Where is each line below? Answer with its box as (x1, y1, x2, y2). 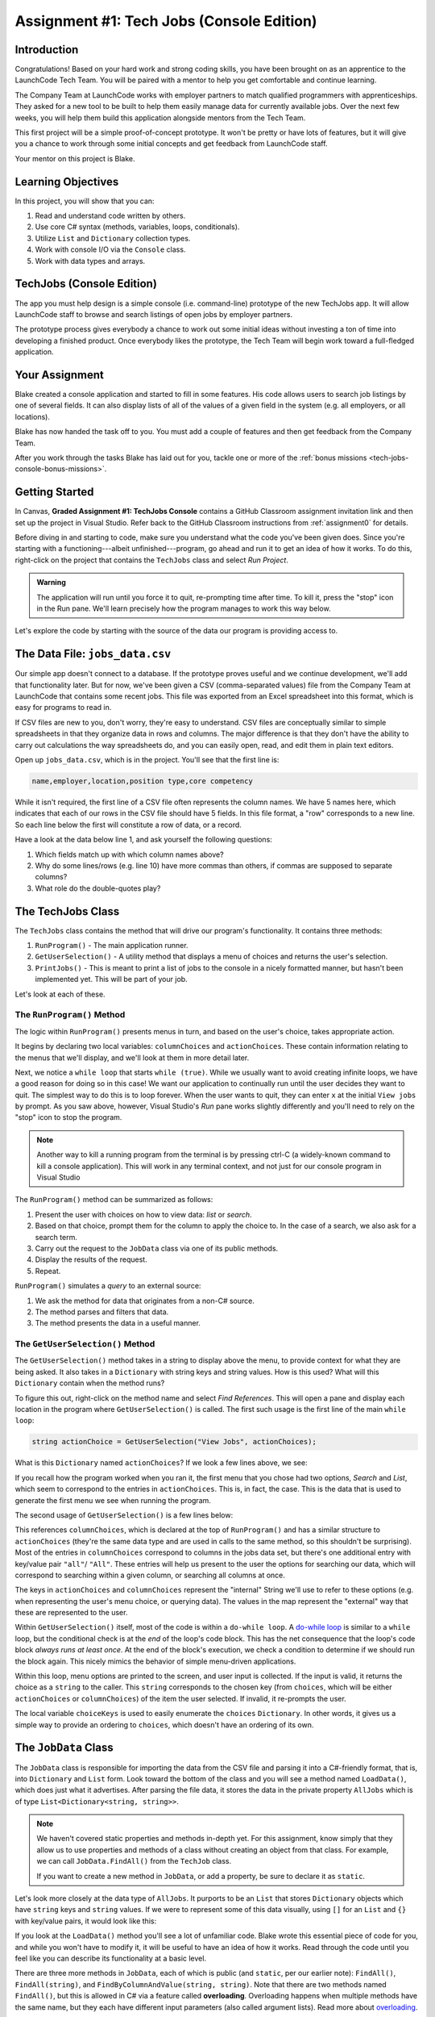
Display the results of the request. (35, 1255, 148, 1264)
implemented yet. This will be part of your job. (35, 975, 188, 984)
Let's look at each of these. (14, 989, 106, 999)
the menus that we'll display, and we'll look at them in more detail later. (14, 1053, 250, 1063)
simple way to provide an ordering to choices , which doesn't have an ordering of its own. (14, 1719, 314, 1730)
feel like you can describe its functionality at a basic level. (14, 1953, 207, 1963)
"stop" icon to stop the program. (14, 1113, 122, 1122)
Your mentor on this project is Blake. (14, 153, 135, 163)
